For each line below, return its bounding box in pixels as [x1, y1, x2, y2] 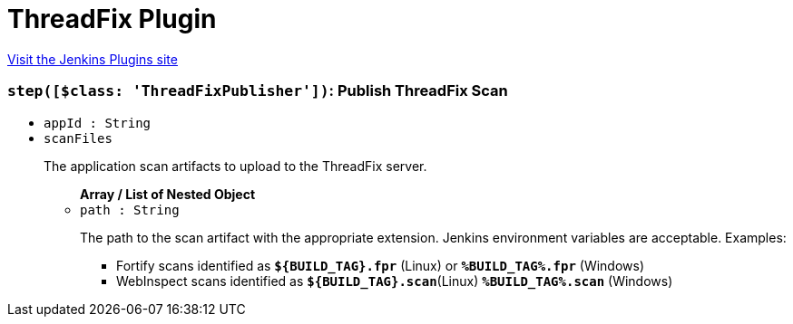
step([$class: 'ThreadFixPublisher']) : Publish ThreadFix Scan [7, 81, 508, 100]
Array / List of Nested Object [80, 186, 256, 202]
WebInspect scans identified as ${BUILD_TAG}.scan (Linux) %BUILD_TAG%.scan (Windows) [116, 272, 673, 289]
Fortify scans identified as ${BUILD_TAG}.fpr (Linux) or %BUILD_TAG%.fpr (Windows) [116, 257, 645, 273]
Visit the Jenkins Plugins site [7, 51, 178, 67]
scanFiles [44, 130, 113, 146]
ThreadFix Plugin [7, 4, 217, 34]
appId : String [44, 115, 152, 130]
